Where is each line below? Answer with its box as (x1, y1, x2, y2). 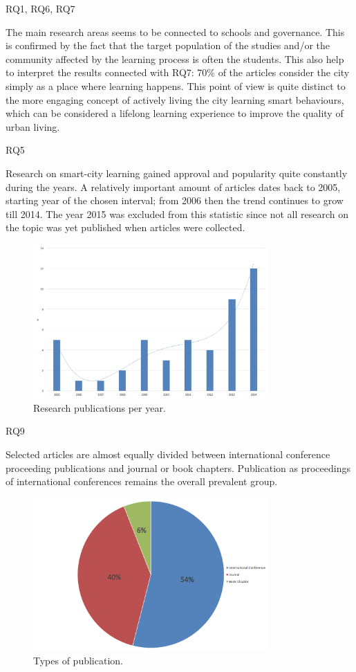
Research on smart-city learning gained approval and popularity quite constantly (6, 165, 348, 180)
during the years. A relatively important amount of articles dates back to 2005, (6, 179, 341, 194)
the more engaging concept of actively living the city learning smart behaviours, (6, 92, 344, 107)
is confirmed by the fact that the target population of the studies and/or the (6, 38, 330, 53)
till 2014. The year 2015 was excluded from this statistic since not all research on (6, 206, 349, 221)
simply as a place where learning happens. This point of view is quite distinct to (6, 78, 346, 93)
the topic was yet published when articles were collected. (6, 220, 245, 235)
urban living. (6, 119, 60, 134)
